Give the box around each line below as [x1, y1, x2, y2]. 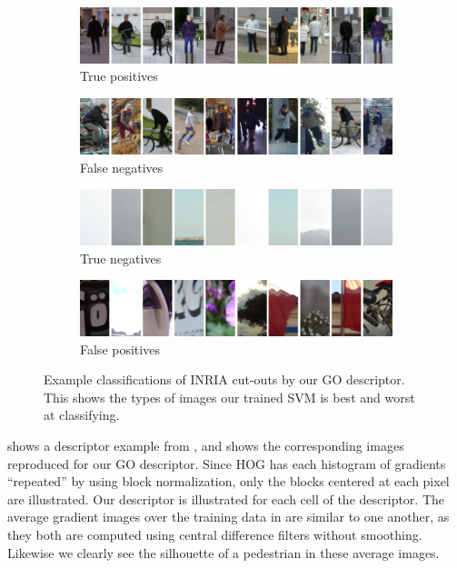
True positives [80, 66, 158, 85]
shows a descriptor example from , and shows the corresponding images [7, 435, 404, 454]
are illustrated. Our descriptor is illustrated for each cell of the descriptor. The [7, 489, 445, 508]
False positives [80, 339, 160, 358]
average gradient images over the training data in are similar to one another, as [7, 507, 450, 526]
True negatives [80, 248, 162, 267]
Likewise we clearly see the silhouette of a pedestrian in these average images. [7, 543, 440, 562]
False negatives [80, 157, 164, 176]
